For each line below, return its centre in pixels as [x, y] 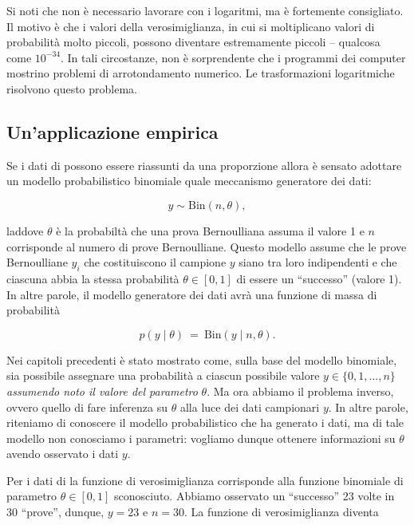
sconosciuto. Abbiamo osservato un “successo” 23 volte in [254, 496]
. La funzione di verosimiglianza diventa [281, 512]
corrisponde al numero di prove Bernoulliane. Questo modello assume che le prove [207, 246]
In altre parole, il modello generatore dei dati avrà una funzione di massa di [192, 294]
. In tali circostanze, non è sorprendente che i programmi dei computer [233, 57]
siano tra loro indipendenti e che [318, 262]
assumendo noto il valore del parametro [102, 391]
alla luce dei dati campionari [250, 407]
